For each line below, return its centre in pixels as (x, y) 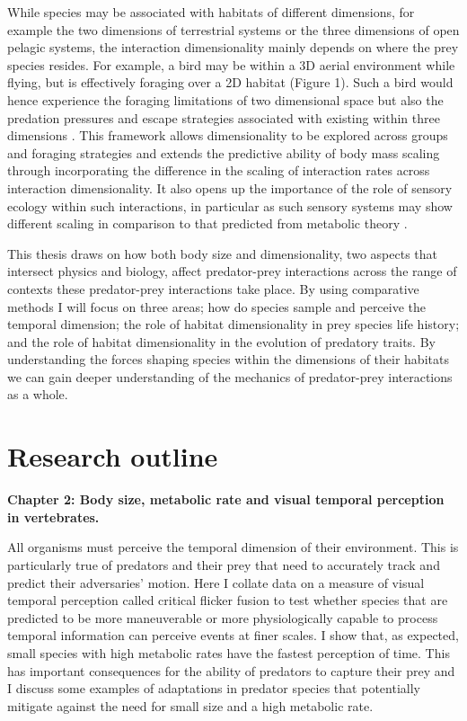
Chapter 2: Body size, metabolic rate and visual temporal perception (226, 499)
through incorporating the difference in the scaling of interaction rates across (219, 170)
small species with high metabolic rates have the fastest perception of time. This (229, 652)
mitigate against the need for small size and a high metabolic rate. (190, 705)
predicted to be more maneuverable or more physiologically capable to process (223, 617)
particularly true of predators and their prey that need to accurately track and (224, 564)
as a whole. (38, 394)
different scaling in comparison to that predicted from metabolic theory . (207, 223)
